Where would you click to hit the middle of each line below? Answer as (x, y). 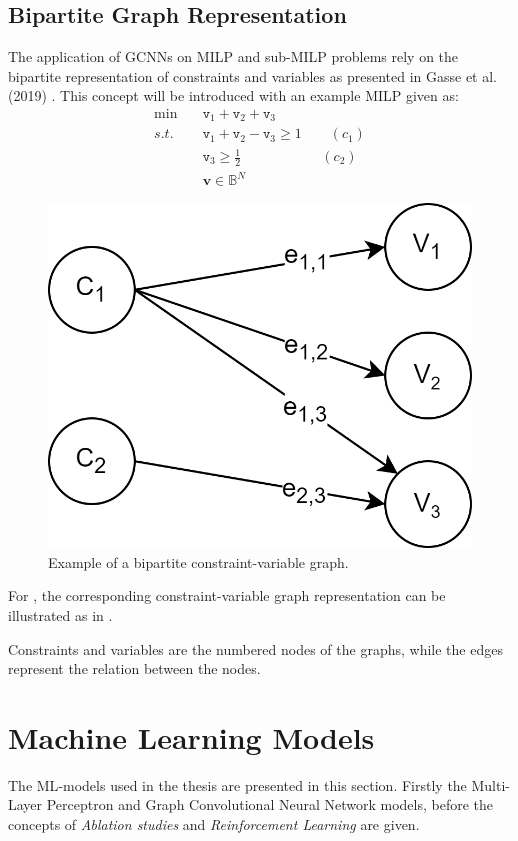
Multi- (490, 784)
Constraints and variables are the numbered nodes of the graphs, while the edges (255, 648)
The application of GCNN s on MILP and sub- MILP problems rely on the (233, 56)
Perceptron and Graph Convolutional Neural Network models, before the (270, 804)
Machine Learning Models (191, 736)
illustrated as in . (60, 614)
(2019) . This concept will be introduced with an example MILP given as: (233, 95)
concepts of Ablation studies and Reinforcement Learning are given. (214, 824)
